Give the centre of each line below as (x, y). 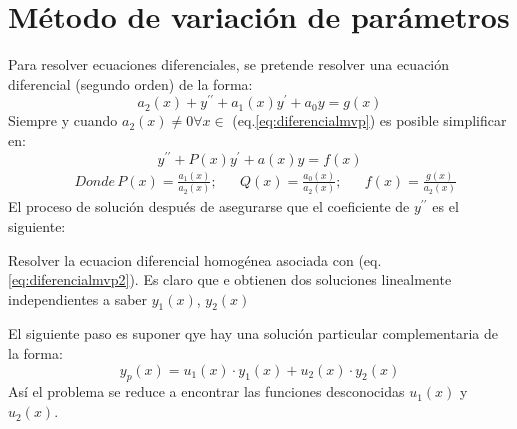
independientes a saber (78, 298)
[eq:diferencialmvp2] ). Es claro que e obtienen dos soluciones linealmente (230, 279)
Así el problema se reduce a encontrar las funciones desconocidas (206, 391)
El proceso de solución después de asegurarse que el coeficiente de (209, 206)
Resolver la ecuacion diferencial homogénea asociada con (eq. (195, 259)
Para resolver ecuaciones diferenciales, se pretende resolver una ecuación (229, 64)
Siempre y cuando (63, 120)
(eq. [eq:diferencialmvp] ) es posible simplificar (369, 120)
